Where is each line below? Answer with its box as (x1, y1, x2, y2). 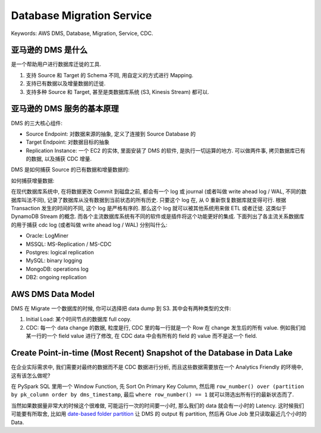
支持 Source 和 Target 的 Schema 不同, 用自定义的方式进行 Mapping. (26, 71, 194, 78)
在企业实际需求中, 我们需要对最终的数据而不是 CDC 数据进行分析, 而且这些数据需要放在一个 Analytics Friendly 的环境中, (11, 364, 303, 371)
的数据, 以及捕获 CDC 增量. (26, 155, 92, 163)
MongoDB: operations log (26, 265, 89, 273)
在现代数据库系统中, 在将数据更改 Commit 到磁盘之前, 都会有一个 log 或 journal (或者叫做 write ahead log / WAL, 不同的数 (11, 188, 307, 195)
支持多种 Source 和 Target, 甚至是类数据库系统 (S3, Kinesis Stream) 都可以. (26, 88, 209, 95)
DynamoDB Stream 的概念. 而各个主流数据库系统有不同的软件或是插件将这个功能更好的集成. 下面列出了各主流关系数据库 (11, 213, 304, 220)
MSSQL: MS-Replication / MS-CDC (26, 241, 112, 248)
